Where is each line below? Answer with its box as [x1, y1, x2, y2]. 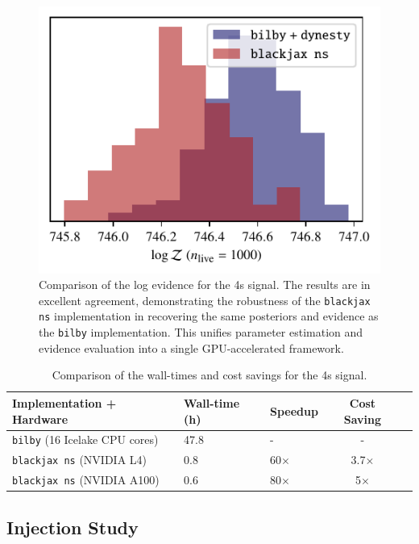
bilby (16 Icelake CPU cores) [12, 431, 159, 448]
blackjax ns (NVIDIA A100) [12, 471, 160, 488]
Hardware [12, 410, 68, 427]
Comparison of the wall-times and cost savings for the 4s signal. [52, 366, 367, 383]
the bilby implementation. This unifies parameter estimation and [39, 324, 363, 341]
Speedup [269, 402, 318, 419]
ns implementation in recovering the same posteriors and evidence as [39, 308, 379, 324]
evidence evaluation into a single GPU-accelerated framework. [39, 339, 344, 356]
